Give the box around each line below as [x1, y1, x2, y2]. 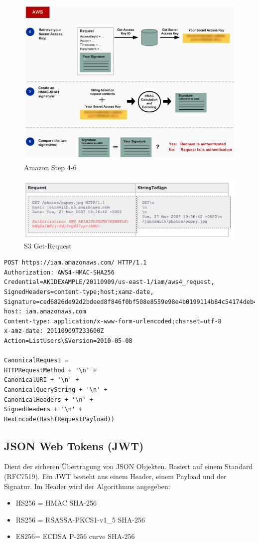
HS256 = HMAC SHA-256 [15, 498, 97, 508]
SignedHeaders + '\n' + [4, 406, 83, 413]
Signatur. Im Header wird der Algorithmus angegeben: [4, 481, 170, 491]
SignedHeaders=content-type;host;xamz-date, [4, 288, 154, 295]
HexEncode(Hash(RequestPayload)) [4, 415, 115, 423]
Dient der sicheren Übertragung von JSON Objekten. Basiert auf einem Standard [4, 461, 253, 472]
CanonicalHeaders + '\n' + [4, 396, 93, 403]
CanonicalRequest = [4, 357, 68, 364]
